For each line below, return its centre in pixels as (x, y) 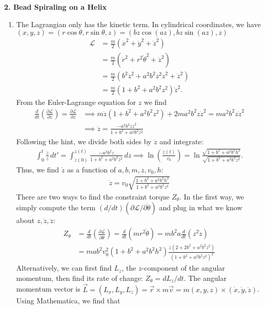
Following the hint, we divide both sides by (84, 141)
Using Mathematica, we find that (68, 300)
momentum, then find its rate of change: (79, 278)
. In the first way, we (212, 196)
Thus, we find (38, 169)
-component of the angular (183, 268)
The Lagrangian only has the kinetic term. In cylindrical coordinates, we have (138, 24)
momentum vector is (48, 289)
